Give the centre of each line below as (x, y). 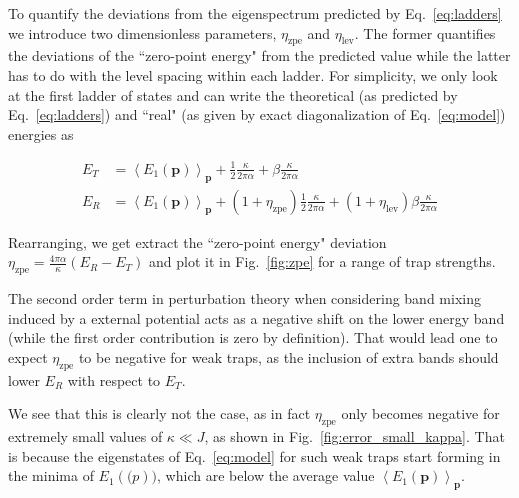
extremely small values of (85, 436)
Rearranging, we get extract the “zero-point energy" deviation (197, 241)
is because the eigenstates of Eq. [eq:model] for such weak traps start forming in (254, 455)
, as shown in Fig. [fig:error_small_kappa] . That (354, 436)
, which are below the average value (266, 475)
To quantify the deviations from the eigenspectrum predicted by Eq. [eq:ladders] (255, 13)
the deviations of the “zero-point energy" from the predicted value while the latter (259, 55)
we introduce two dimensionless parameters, (142, 32)
